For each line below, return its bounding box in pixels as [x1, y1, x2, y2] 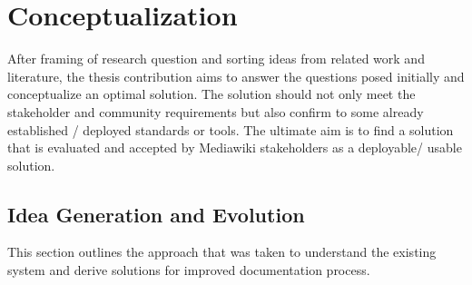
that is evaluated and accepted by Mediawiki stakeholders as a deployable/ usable [7, 138, 462, 157]
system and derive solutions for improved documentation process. [7, 260, 370, 280]
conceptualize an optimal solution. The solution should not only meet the [7, 84, 416, 103]
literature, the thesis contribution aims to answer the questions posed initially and [7, 66, 465, 85]
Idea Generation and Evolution [7, 200, 305, 228]
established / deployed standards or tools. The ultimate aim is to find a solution [7, 120, 454, 139]
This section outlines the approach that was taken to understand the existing [7, 242, 437, 261]
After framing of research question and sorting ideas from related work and [7, 49, 425, 68]
